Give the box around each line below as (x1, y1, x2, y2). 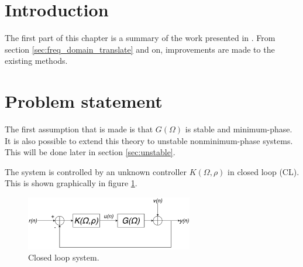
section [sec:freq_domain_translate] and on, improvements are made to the (5, 43, 275, 55)
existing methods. (5, 54, 68, 67)
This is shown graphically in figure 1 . (5, 177, 137, 189)
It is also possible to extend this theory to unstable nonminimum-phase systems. (5, 134, 293, 146)
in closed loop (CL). (228, 165, 299, 177)
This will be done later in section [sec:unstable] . (5, 146, 175, 158)
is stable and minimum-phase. (185, 123, 292, 135)
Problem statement (5, 89, 163, 113)
